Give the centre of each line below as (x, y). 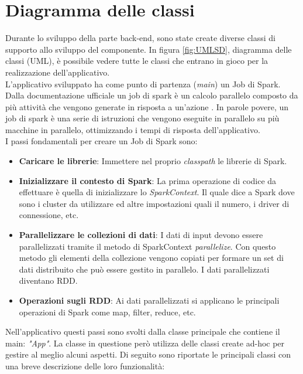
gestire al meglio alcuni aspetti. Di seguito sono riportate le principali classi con (148, 354)
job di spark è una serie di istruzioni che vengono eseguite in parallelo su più (142, 118)
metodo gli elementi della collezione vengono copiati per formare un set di (151, 258)
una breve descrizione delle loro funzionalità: (85, 365)
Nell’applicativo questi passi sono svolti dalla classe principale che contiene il (143, 331)
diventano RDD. (48, 280)
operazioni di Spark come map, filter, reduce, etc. (107, 312)
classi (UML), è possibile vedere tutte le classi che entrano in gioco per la (137, 61)
